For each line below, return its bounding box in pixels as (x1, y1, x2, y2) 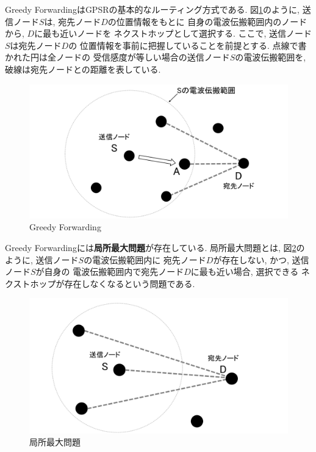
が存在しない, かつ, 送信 (213, 253, 309, 266)
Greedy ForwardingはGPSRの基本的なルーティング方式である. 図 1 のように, (5, 3, 300, 15)
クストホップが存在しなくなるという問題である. (5, 277, 195, 290)
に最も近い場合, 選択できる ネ (190, 265, 310, 278)
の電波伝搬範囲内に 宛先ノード (84, 253, 206, 266)
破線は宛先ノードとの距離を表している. (5, 62, 161, 75)
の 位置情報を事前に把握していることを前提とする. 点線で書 (68, 38, 307, 51)
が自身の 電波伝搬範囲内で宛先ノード (35, 265, 184, 278)
